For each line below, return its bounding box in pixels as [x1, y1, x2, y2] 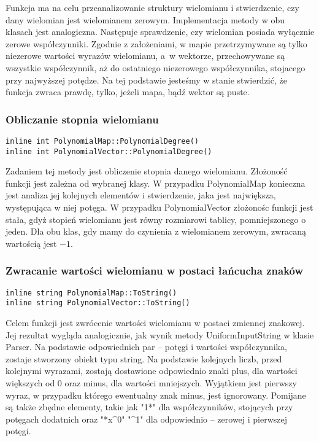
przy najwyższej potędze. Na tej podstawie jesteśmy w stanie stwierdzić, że [6, 73, 287, 86]
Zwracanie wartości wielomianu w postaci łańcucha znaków [6, 263, 304, 278]
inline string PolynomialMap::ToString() [6, 288, 177, 297]
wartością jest [6, 236, 57, 249]
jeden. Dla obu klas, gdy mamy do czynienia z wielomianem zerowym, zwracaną [6, 225, 306, 238]
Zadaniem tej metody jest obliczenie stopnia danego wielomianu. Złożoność [6, 165, 288, 178]
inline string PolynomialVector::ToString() [6, 299, 190, 308]
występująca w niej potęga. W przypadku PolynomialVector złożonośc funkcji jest [6, 201, 313, 214]
